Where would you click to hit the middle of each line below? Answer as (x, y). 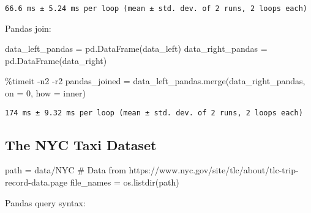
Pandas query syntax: (45, 202)
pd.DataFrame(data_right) (56, 60)
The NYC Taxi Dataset (81, 144)
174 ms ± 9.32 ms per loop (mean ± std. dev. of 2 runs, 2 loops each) (154, 113)
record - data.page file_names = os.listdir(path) (92, 182)
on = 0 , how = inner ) (45, 93)
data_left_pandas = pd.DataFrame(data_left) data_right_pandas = (136, 49)
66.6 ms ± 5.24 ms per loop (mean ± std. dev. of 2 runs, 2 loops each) (156, 9)
